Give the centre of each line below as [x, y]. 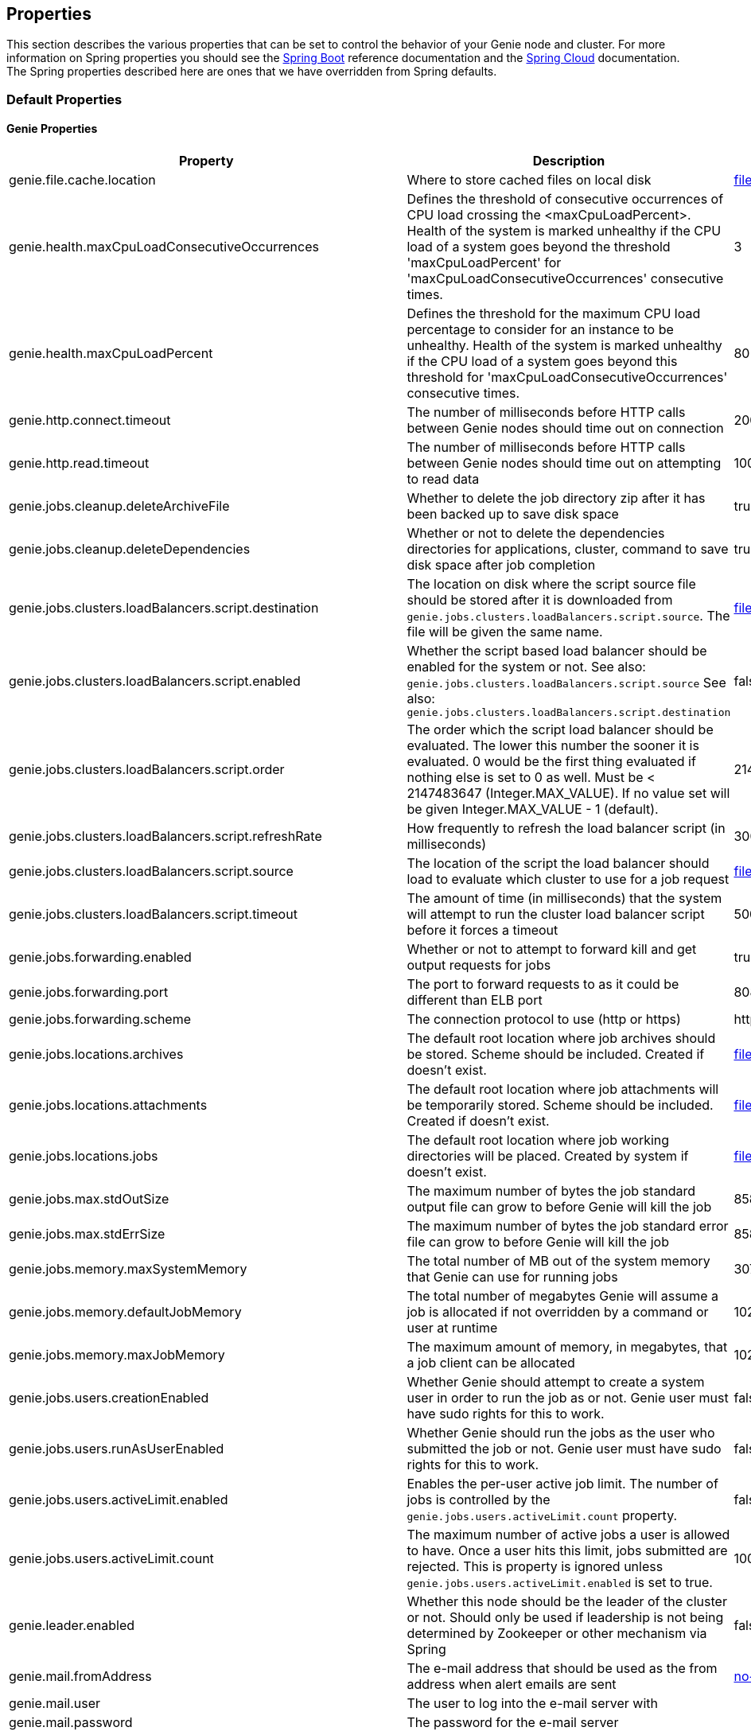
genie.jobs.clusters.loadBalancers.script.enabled [155, 681]
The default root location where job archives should [561, 1039]
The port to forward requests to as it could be [543, 984]
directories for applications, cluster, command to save [568, 549]
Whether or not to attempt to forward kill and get [552, 949]
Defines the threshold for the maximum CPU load [554, 314]
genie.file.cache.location [82, 180]
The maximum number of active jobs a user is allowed [568, 1535]
